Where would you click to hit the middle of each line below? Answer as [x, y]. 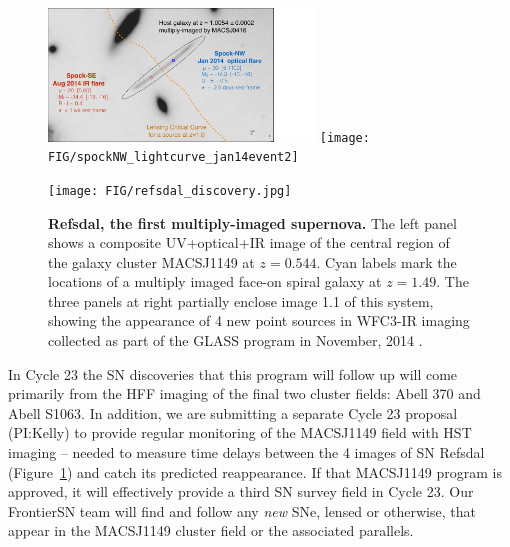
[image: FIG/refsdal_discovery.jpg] [170, 190]
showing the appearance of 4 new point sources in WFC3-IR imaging [259, 320]
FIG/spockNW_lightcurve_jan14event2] [173, 157]
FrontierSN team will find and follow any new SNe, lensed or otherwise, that [242, 510]
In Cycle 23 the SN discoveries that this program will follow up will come [233, 373]
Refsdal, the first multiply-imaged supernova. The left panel [252, 222]
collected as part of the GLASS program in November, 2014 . [235, 340]
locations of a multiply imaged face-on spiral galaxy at [215, 281]
